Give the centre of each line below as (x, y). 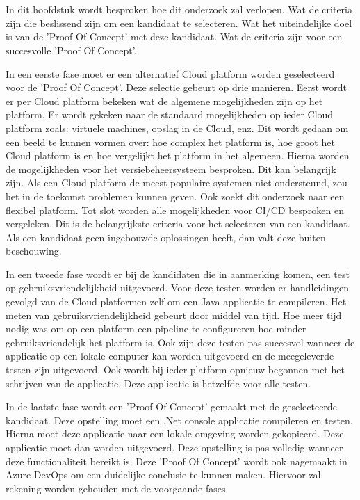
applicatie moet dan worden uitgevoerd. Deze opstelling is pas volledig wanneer (174, 447)
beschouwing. (34, 251)
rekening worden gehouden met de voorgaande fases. (117, 488)
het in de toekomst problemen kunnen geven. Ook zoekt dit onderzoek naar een (175, 196)
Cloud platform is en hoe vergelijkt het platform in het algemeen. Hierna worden (178, 155)
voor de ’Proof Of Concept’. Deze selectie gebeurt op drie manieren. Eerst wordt (176, 87)
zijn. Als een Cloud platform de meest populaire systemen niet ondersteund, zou (177, 183)
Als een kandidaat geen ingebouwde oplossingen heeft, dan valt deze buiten (166, 237)
